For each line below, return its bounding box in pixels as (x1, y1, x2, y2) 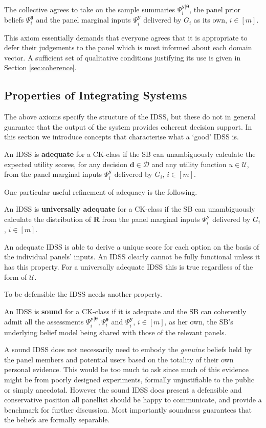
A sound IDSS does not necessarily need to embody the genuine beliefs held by (4, 344, 252, 355)
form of (4, 271, 27, 282)
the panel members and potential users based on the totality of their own (4, 354, 234, 364)
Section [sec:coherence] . (4, 62, 77, 73)
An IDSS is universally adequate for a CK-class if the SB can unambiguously (4, 203, 255, 214)
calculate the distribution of (4, 213, 92, 224)
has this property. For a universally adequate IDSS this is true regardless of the (4, 261, 253, 272)
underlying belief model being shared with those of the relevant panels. (4, 327, 227, 337)
